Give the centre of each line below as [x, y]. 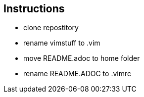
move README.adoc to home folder [82, 58]
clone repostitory [51, 28]
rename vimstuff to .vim [62, 43]
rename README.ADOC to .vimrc [77, 74]
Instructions [34, 9]
